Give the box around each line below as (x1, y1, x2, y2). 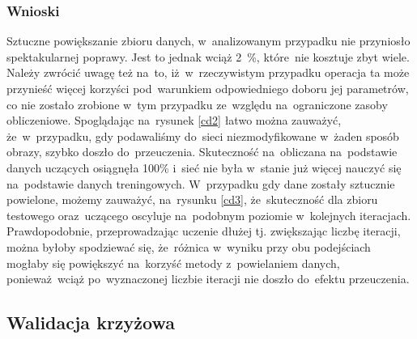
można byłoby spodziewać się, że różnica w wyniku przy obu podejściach (6, 238, 371, 255)
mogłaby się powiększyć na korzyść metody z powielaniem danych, (6, 254, 340, 271)
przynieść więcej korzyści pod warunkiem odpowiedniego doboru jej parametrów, (6, 80, 409, 96)
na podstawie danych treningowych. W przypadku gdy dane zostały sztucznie (6, 175, 395, 192)
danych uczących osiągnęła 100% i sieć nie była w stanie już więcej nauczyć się (6, 159, 402, 176)
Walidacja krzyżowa (6, 310, 175, 335)
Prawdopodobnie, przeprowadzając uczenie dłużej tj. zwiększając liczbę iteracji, (6, 222, 401, 239)
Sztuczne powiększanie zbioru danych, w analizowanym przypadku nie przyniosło (6, 32, 411, 49)
